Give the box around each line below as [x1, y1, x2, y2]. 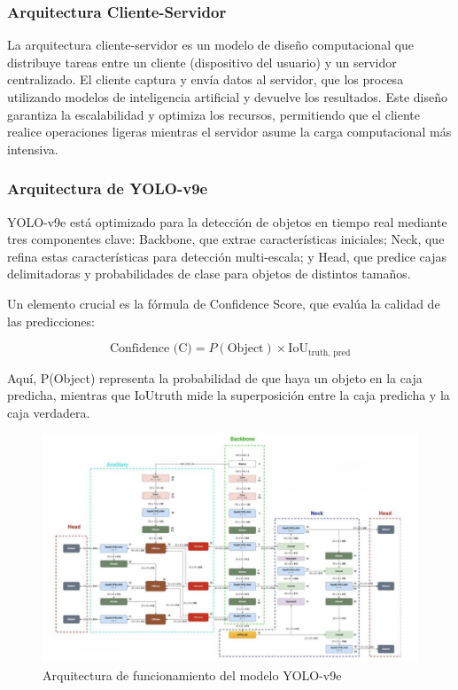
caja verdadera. [7, 403, 90, 421]
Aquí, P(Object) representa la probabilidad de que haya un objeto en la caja [7, 368, 423, 387]
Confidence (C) [109, 342, 192, 356]
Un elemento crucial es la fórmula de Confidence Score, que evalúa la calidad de [7, 294, 440, 312]
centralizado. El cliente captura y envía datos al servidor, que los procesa [7, 70, 404, 89]
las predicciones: [7, 311, 95, 330]
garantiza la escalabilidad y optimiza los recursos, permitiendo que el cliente [7, 105, 420, 123]
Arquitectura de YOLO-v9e [7, 177, 208, 200]
